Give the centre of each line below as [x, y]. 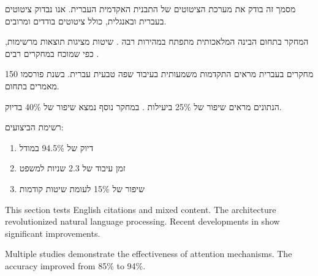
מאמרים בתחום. [32, 85]
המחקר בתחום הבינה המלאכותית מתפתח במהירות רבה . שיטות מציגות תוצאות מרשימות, [157, 41]
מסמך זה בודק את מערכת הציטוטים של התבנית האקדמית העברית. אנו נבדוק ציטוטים [150, 9]
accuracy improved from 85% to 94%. [75, 265]
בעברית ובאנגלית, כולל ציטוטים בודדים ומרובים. [86, 21]
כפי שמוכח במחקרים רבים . [52, 53]
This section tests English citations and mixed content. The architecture [141, 209]
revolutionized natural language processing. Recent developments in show [142, 221]
